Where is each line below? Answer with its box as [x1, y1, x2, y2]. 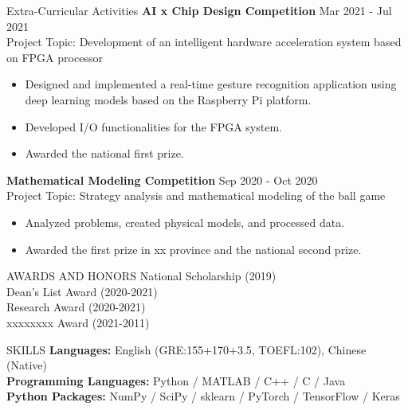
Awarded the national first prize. [25, 145, 184, 162]
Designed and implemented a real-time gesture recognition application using [25, 76, 397, 92]
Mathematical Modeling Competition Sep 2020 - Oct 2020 [6, 171, 318, 188]
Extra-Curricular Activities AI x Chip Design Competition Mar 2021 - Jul [6, 2, 392, 18]
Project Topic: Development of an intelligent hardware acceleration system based [6, 33, 402, 50]
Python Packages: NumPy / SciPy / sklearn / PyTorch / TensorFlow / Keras [6, 388, 400, 404]
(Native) [6, 357, 47, 373]
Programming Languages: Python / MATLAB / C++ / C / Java [6, 372, 346, 389]
